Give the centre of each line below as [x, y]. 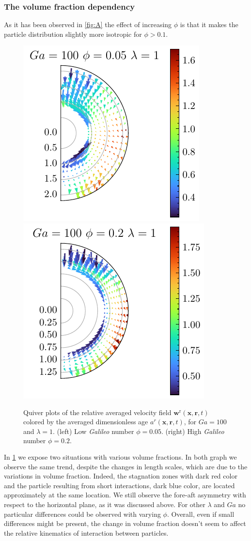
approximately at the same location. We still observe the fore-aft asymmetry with [125, 495]
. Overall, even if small [201, 514]
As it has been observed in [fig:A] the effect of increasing [88, 24]
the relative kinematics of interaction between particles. [86, 533]
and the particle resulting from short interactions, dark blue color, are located [119, 485]
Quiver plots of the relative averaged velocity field [97, 412]
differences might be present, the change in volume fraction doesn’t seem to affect [125, 523]
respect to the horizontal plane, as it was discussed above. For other [105, 504]
